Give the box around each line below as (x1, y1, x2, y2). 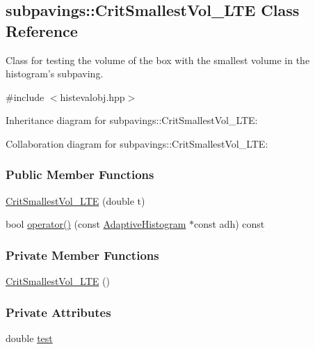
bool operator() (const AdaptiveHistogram (6, 217, 186, 231)
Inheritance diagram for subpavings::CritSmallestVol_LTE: (6, 113, 258, 127)
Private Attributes (6, 303, 111, 320)
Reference (6, 20, 78, 41)
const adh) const (193, 217, 265, 231)
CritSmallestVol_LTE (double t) (6, 193, 145, 208)
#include (6, 89, 45, 104)
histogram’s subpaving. (6, 66, 104, 81)
